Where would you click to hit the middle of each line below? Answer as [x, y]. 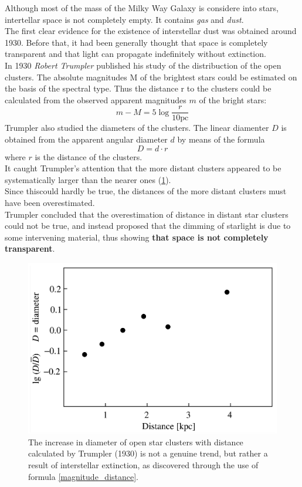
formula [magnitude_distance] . [84, 476]
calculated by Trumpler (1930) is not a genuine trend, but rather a [148, 453]
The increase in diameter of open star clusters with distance [136, 442]
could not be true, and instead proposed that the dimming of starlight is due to [148, 226]
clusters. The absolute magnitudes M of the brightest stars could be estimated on [151, 77]
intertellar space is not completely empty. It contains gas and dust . [124, 19]
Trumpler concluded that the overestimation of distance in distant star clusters [147, 214]
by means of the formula [221, 139]
